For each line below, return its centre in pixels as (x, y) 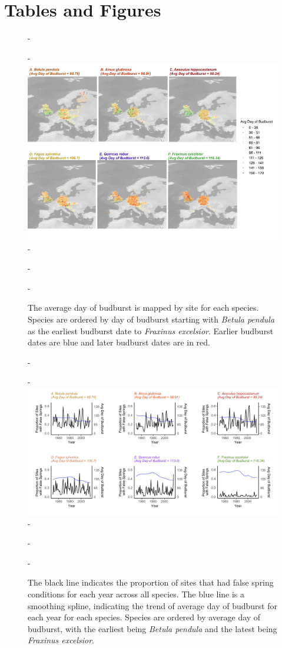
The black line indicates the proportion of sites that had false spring (151, 582)
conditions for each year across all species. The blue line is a (136, 594)
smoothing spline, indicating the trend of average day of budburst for (152, 605)
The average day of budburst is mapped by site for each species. (143, 308)
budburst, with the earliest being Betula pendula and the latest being (152, 628)
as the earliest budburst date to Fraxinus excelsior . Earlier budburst (151, 330)
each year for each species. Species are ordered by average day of (144, 617)
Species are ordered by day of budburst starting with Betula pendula (151, 319)
